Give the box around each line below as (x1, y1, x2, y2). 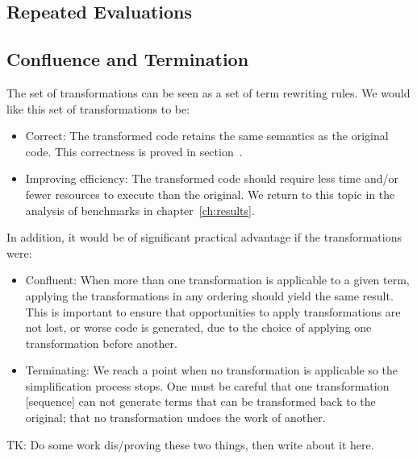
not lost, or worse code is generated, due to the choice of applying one (25, 319, 372, 336)
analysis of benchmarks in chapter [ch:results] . (25, 201, 255, 218)
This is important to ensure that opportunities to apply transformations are (25, 303, 401, 320)
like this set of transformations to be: (6, 100, 190, 117)
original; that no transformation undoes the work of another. (25, 409, 326, 426)
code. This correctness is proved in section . (25, 143, 243, 159)
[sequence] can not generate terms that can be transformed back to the (25, 393, 376, 410)
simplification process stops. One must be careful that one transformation (25, 377, 390, 394)
